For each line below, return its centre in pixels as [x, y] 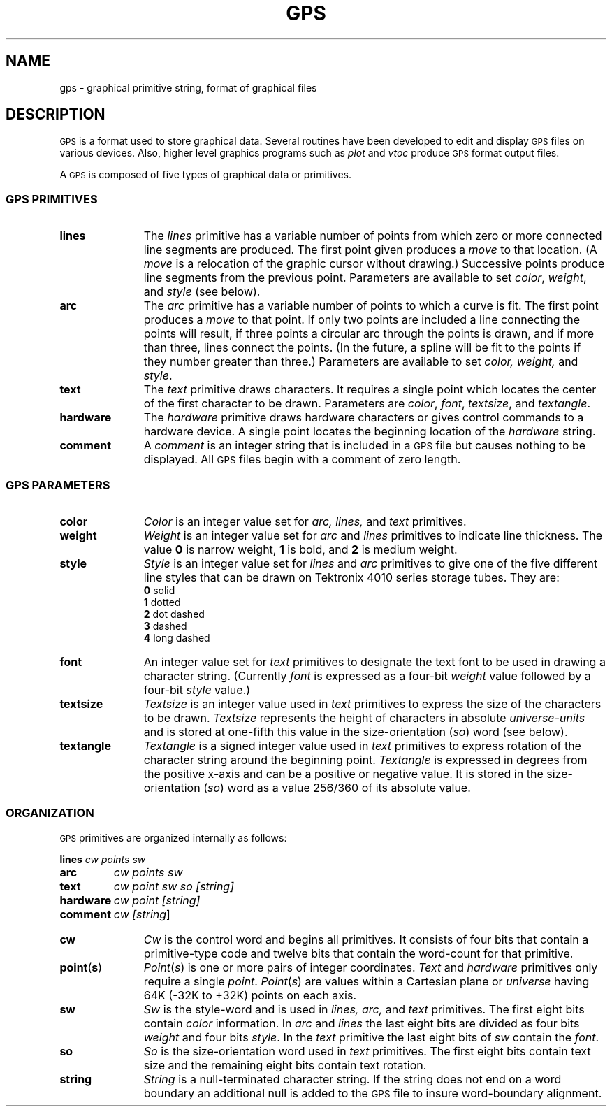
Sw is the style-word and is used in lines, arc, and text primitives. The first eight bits [364, 1009]
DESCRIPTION [56, 115]
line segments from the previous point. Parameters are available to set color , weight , [365, 278]
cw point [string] [157, 900]
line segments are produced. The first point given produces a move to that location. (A [370, 250]
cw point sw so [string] [174, 886]
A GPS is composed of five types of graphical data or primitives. [205, 175]
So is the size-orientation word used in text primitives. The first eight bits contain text [367, 1051]
